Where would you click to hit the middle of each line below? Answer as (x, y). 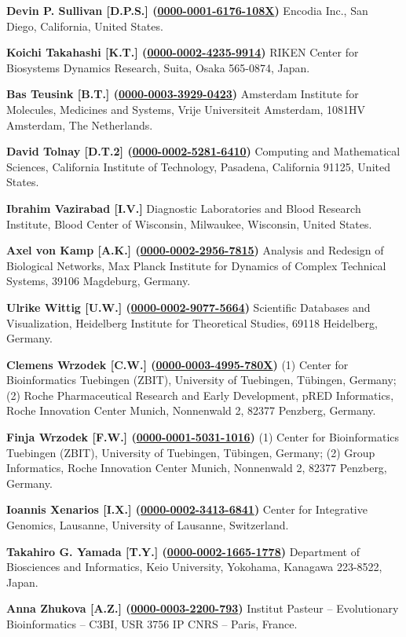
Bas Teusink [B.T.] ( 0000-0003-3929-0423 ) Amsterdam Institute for (183, 94)
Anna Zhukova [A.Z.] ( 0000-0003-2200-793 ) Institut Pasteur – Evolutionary (203, 608)
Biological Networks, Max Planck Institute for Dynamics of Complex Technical (196, 265)
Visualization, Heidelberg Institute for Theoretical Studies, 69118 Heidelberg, (192, 322)
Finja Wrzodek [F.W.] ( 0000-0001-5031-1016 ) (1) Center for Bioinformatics (203, 437)
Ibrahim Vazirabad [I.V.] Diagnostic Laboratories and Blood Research (184, 208)
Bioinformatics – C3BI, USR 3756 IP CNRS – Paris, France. (152, 624)
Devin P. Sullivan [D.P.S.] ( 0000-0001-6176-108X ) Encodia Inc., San (187, 10)
